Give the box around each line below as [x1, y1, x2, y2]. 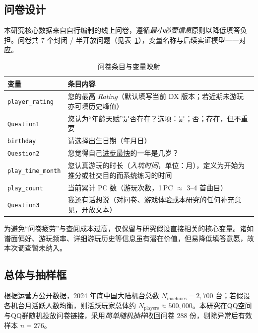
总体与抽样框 [4, 267, 66, 282]
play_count [7, 184, 43, 192]
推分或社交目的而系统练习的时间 [67, 169, 172, 180]
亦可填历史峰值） [67, 101, 124, 111]
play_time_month [7, 167, 61, 174]
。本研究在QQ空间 [192, 300, 252, 310]
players [143, 306, 159, 311]
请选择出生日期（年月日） [67, 135, 151, 146]
